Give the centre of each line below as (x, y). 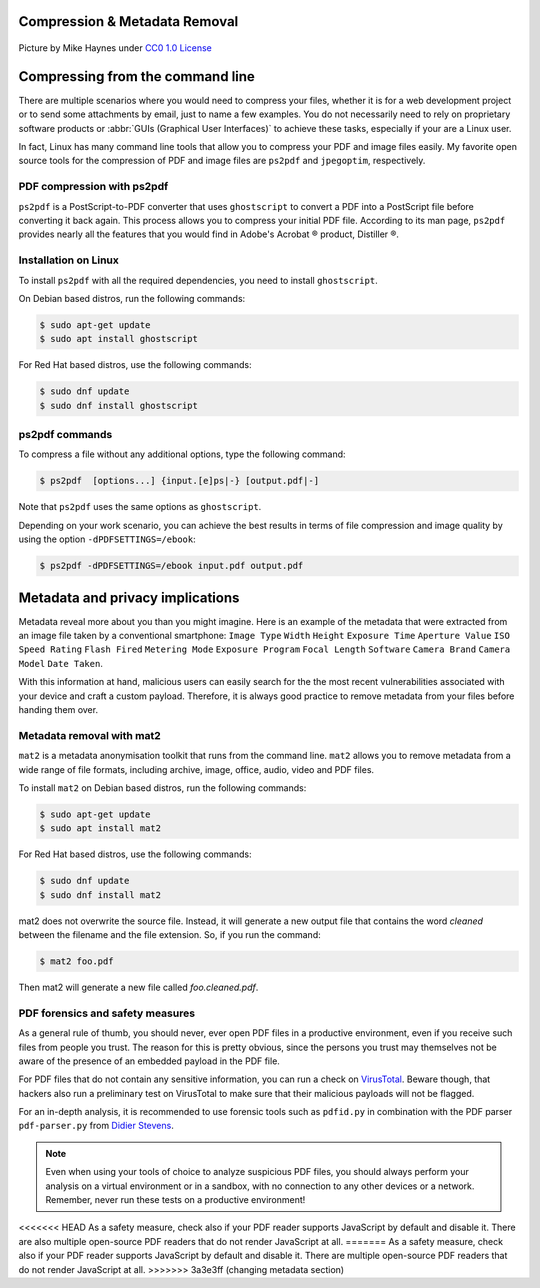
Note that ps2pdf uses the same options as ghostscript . (140, 507)
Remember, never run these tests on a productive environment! (175, 1200)
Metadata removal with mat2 (90, 735)
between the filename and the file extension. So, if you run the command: (169, 935)
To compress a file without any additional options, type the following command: (182, 454)
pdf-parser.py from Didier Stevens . (96, 1126)
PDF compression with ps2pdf (93, 187)
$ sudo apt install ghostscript (119, 339)
